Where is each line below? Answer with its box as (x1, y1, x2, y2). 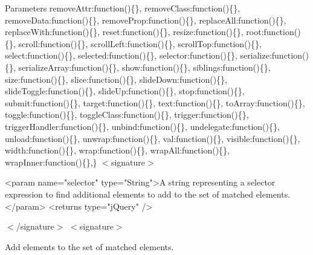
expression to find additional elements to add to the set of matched (5, 187, 253, 200)
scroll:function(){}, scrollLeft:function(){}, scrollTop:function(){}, (18, 37, 262, 50)
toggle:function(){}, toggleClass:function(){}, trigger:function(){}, (5, 108, 249, 121)
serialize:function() (240, 49, 309, 62)
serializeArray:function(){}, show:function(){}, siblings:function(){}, (18, 60, 271, 73)
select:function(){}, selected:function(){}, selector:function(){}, (5, 49, 237, 62)
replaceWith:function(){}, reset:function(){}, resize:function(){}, (5, 25, 244, 38)
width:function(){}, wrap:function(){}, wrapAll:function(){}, (5, 144, 230, 157)
